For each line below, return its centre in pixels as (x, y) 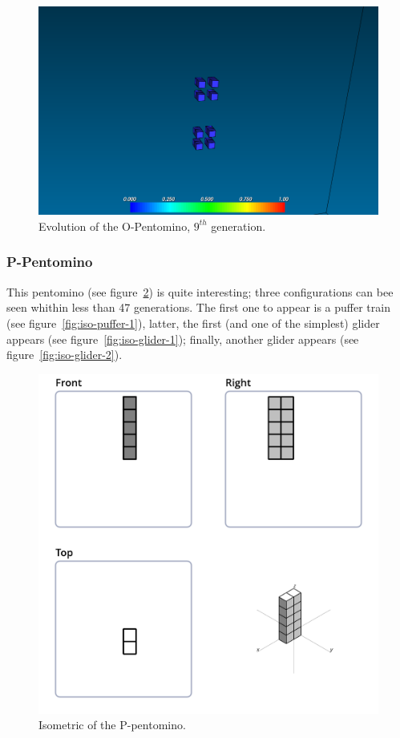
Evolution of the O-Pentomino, (115, 226)
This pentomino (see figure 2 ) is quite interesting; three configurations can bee (200, 291)
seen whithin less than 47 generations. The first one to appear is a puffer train (198, 307)
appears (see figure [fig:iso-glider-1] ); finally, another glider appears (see (183, 339)
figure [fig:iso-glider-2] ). (65, 355)
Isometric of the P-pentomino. (112, 725)
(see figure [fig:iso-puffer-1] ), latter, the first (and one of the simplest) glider (193, 323)
